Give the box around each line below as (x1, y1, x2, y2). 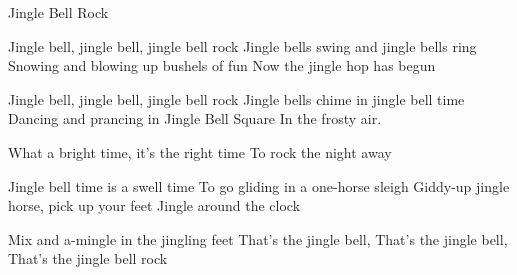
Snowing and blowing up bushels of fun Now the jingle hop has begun (8, 55, 436, 76)
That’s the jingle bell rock (8, 248, 168, 269)
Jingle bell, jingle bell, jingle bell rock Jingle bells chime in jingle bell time (8, 88, 465, 109)
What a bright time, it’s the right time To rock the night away (8, 141, 392, 162)
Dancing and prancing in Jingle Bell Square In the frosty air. (8, 108, 382, 129)
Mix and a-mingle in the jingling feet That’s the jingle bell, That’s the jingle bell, (8, 228, 508, 249)
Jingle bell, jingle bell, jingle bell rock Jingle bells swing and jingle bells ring (8, 35, 477, 56)
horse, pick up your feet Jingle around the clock (8, 195, 301, 216)
